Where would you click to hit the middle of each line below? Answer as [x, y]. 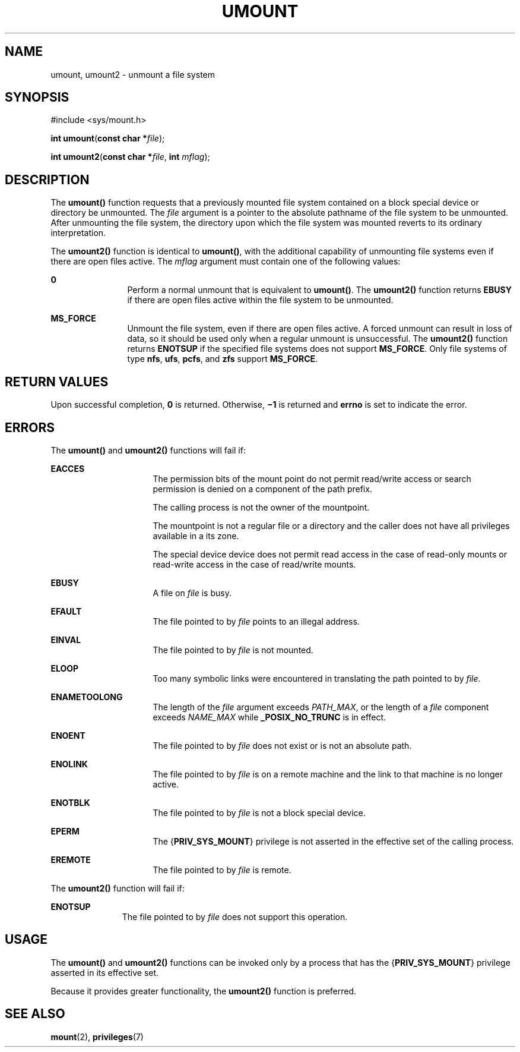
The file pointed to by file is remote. [222, 870]
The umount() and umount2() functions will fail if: [148, 450]
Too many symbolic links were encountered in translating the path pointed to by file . [317, 678]
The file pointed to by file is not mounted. [233, 650]
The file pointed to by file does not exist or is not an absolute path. [282, 745]
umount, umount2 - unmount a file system [133, 74]
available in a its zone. [196, 536]
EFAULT [66, 611]
